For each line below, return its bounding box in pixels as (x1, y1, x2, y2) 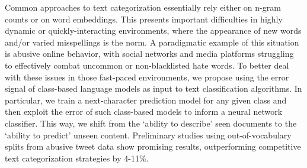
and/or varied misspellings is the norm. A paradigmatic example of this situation (5, 35, 299, 48)
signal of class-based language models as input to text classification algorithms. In (5, 82, 302, 95)
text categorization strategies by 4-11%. (5, 151, 149, 164)
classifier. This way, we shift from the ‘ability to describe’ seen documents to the (5, 117, 297, 129)
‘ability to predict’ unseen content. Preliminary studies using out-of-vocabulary (5, 128, 292, 141)
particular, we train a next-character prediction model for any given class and (5, 93, 287, 106)
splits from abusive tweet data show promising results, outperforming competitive (5, 140, 301, 153)
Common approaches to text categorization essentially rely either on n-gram (5, 1, 281, 13)
